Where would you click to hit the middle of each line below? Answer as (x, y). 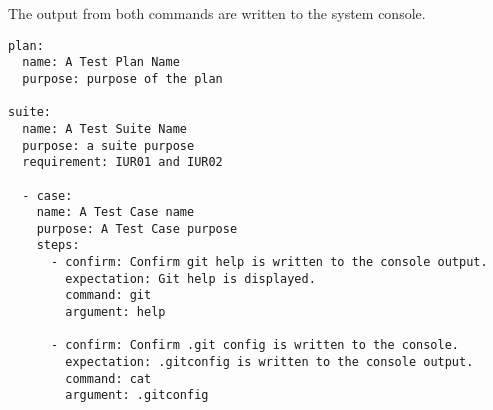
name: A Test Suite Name (104, 128)
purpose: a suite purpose (108, 145)
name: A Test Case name (115, 212)
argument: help (115, 312)
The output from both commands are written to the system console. (217, 13)
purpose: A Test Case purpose (137, 228)
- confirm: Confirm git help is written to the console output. (269, 262)
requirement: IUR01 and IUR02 (122, 162)
